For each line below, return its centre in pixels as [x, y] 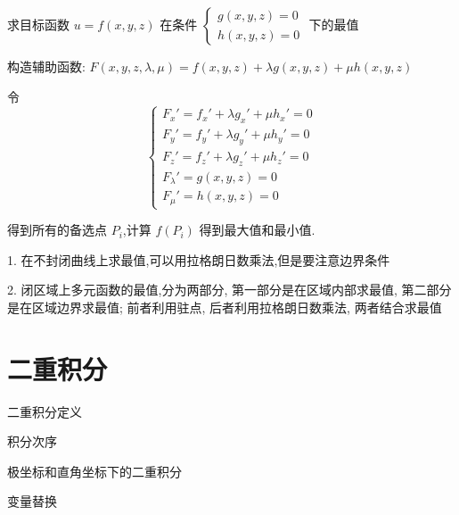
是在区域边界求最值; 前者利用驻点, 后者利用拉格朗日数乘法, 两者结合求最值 [225, 307]
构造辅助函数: [46, 66]
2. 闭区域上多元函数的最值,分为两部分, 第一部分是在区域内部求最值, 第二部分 [229, 290]
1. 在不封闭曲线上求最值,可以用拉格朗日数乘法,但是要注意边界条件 [199, 259]
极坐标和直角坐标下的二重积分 [94, 471]
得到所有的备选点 [57, 230]
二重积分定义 [45, 411]
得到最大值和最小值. [257, 230]
